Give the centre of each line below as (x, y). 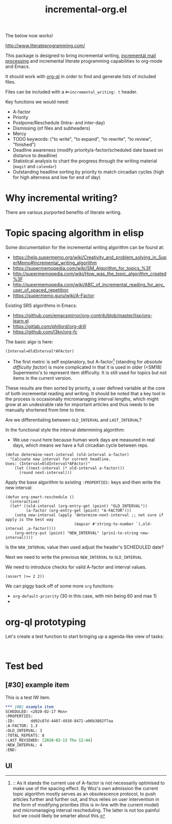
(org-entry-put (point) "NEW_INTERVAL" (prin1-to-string (77, 533)
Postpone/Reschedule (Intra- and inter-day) (59, 123)
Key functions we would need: (37, 102)
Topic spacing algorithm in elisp (75, 233)
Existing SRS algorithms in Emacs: (41, 306)
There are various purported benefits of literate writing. (63, 212)
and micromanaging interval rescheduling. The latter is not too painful (86, 810)
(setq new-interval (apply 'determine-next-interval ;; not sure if (89, 515)
